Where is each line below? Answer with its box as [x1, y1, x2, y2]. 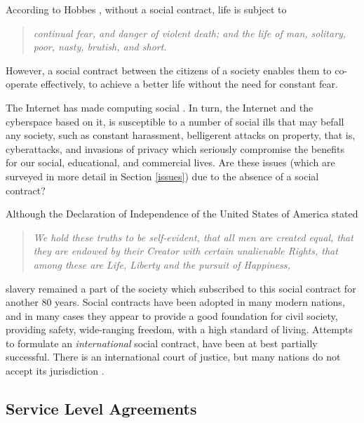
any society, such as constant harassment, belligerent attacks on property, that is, [6, 128, 356, 142]
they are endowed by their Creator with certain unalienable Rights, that [33, 243, 338, 258]
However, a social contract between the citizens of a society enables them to [6, 62, 332, 77]
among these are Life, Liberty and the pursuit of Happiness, [33, 257, 290, 271]
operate [6, 76, 38, 91]
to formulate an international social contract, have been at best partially [6, 335, 318, 350]
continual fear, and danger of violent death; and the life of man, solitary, [33, 25, 346, 40]
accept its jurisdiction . [6, 363, 105, 378]
